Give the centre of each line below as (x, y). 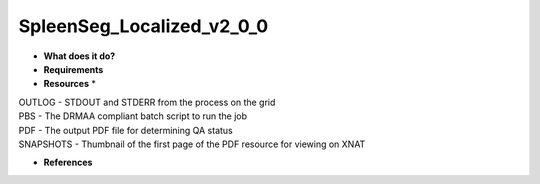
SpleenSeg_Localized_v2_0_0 (143, 26)
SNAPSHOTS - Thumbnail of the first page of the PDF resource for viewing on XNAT (192, 144)
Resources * (70, 84)
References (68, 162)
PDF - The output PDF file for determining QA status (126, 130)
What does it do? (79, 56)
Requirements (73, 69)
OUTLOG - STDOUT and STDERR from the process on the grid (147, 102)
